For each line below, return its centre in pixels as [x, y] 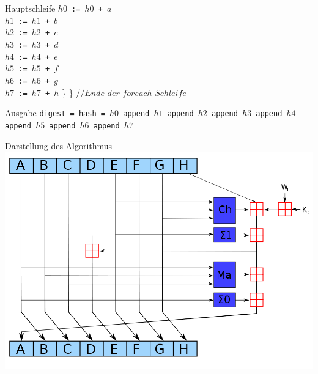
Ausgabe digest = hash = [55, 113]
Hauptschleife [30, 8]
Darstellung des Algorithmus [59, 145]
